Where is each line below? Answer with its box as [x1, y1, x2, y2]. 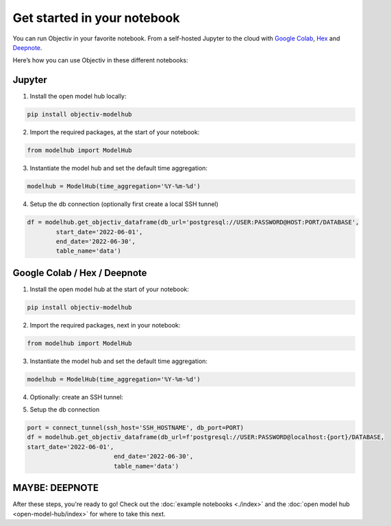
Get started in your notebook [12, 10, 180, 25]
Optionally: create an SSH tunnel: [29, 392, 123, 401]
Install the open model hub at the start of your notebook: [29, 285, 190, 293]
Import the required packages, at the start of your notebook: [29, 128, 200, 136]
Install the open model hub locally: [29, 92, 127, 101]
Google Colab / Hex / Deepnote [12, 267, 147, 279]
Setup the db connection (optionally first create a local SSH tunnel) [29, 200, 219, 208]
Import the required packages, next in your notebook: [29, 321, 181, 329]
